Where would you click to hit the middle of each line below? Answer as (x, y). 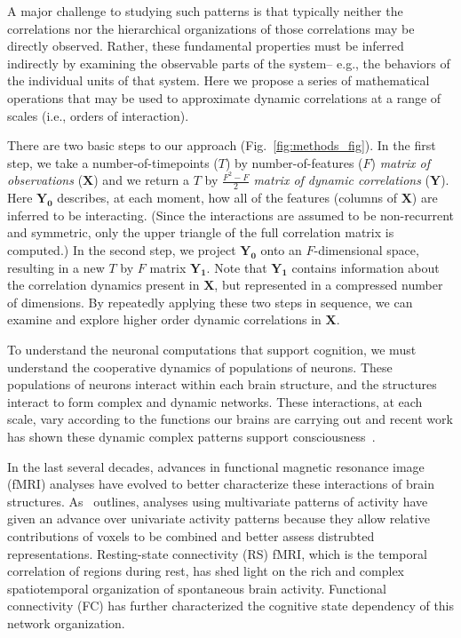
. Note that (237, 267)
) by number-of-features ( (294, 162)
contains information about (366, 267)
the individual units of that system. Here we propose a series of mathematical (219, 80)
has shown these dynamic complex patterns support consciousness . (191, 436)
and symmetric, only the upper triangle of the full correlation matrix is (201, 232)
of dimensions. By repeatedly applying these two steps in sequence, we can (210, 302)
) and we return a (142, 180)
